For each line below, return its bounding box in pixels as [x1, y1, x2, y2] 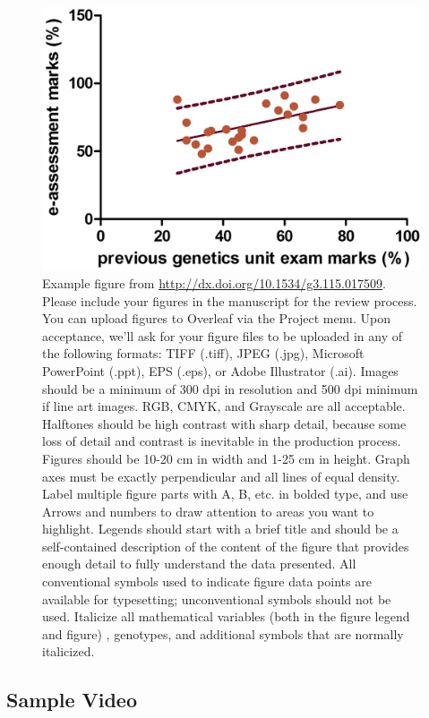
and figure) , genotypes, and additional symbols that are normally [42, 624, 404, 643]
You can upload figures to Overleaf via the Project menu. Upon [42, 309, 390, 328]
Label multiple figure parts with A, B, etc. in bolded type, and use [42, 484, 408, 503]
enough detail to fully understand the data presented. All [42, 554, 356, 573]
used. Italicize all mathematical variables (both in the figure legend [42, 607, 410, 626]
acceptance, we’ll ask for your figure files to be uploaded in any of [42, 326, 402, 345]
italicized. [42, 642, 95, 661]
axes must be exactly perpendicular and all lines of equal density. [42, 466, 400, 485]
